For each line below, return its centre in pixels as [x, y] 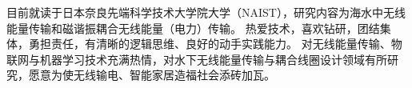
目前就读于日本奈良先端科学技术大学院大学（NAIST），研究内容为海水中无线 [206, 12]
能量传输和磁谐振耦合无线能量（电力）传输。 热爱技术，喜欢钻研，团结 [193, 28]
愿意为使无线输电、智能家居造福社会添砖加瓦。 [152, 75]
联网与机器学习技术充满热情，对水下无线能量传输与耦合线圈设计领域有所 [197, 59]
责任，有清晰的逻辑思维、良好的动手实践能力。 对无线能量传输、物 [226, 44]
